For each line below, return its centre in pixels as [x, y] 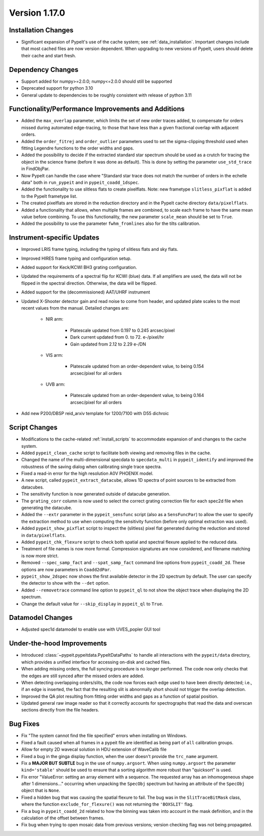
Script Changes [33, 428]
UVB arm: [55, 384]
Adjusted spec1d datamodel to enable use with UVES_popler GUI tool [91, 629]
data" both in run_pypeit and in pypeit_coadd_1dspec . [80, 182]
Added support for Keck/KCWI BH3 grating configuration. [79, 267]
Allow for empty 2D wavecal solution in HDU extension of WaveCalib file [94, 749]
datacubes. [33, 487]
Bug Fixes [24, 724]
